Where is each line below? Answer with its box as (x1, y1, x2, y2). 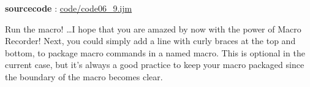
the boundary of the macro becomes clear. (5, 70, 163, 83)
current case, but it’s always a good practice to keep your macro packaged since (5, 58, 304, 71)
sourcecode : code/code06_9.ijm (5, 2, 132, 14)
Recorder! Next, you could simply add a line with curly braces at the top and (5, 34, 296, 47)
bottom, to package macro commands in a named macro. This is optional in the (5, 46, 305, 59)
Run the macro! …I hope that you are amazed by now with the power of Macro (5, 22, 301, 35)
